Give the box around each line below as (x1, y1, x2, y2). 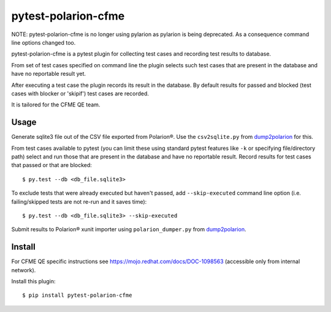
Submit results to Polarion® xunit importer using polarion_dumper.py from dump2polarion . (11, 226, 246, 233)
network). (11, 266, 36, 273)
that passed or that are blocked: (11, 162, 92, 169)
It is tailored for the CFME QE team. (11, 101, 101, 108)
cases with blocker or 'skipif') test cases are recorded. (11, 89, 150, 97)
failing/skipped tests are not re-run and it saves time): (11, 198, 147, 205)
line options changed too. (11, 39, 76, 46)
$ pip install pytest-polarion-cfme (22, 292, 132, 299)
